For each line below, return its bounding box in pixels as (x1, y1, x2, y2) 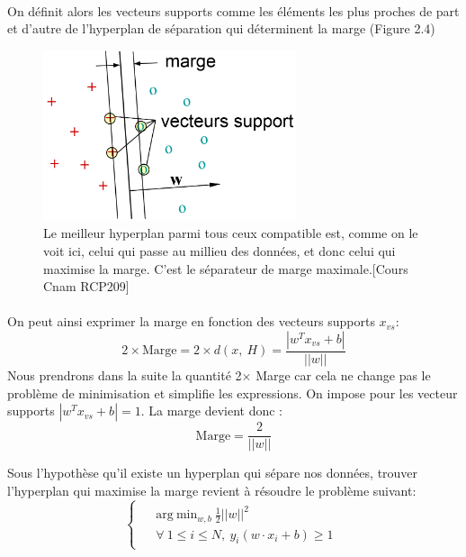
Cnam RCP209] (43, 277, 130, 296)
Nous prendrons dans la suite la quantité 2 (7, 365, 242, 384)
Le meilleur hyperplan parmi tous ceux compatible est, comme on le (43, 224, 418, 242)
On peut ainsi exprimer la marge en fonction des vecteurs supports (7, 312, 375, 331)
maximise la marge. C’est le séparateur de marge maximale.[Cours (43, 259, 408, 278)
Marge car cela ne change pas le (255, 365, 431, 384)
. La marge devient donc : (140, 401, 283, 420)
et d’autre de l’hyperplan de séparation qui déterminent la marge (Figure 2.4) (7, 19, 435, 38)
